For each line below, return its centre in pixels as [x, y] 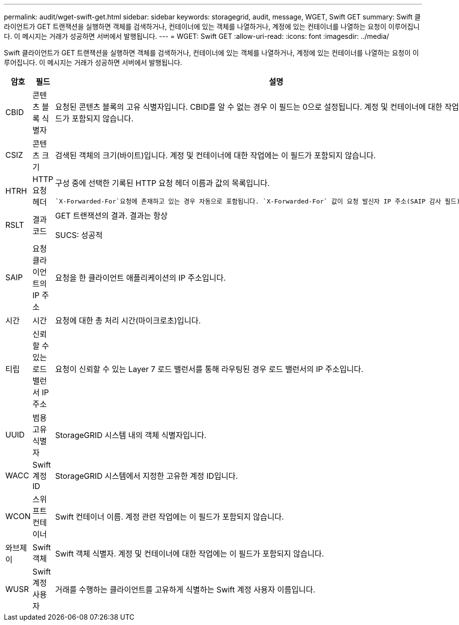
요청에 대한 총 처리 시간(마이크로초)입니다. [128, 321]
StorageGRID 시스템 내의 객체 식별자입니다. [131, 435]
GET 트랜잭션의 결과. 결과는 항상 [111, 216]
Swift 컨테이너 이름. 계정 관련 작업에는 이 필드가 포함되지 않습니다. [169, 517]
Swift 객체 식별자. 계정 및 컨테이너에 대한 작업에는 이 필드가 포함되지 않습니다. [190, 554]
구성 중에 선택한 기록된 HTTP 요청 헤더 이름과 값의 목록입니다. [162, 183]
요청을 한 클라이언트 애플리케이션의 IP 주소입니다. [141, 278]
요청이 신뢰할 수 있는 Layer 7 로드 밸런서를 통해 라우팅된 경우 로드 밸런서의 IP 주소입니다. [209, 369]
